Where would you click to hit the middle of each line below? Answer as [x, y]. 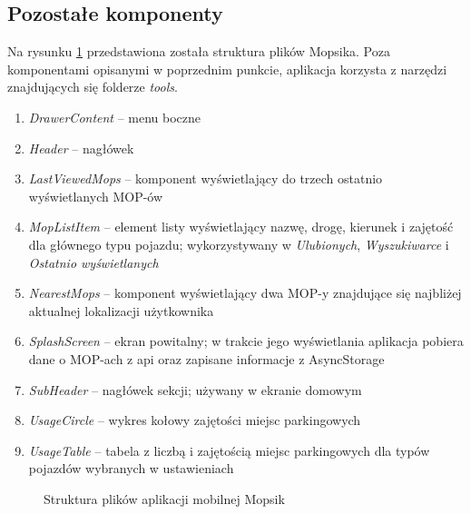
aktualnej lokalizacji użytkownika [121, 310]
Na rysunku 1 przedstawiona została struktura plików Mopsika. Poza [199, 51]
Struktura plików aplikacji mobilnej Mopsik [164, 498]
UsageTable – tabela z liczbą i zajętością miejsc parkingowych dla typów [229, 450]
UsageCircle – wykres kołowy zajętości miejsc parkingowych [195, 420]
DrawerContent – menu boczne [115, 117]
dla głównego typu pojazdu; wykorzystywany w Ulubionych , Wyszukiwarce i [239, 244]
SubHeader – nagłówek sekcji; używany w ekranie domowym [195, 389]
